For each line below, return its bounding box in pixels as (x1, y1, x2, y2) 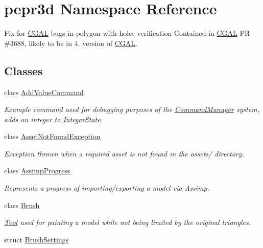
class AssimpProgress (4, 165, 70, 176)
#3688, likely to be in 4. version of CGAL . (4, 37, 137, 48)
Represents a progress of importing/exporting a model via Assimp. (4, 183, 209, 193)
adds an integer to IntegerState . (4, 114, 103, 124)
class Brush (4, 199, 40, 210)
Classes (4, 62, 43, 78)
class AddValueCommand (4, 86, 84, 97)
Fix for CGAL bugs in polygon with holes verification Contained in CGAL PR (4, 28, 250, 38)
